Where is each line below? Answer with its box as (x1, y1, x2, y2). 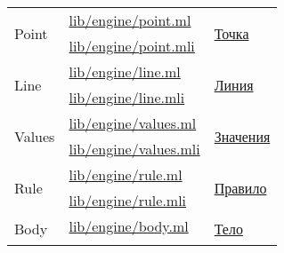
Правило (214, 177, 267, 198)
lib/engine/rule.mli (69, 190, 187, 210)
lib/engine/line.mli (69, 87, 185, 107)
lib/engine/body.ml (69, 216, 189, 236)
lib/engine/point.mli (69, 36, 195, 56)
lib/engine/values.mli (69, 138, 200, 159)
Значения (214, 125, 271, 146)
